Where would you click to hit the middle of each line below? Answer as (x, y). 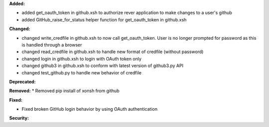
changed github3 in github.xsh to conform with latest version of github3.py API (103, 66)
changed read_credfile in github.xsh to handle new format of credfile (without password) (113, 52)
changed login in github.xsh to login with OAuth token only (82, 59)
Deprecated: (22, 81)
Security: (19, 118)
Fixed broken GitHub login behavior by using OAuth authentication (90, 109)
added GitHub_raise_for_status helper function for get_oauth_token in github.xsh (104, 19)
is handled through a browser (52, 45)
